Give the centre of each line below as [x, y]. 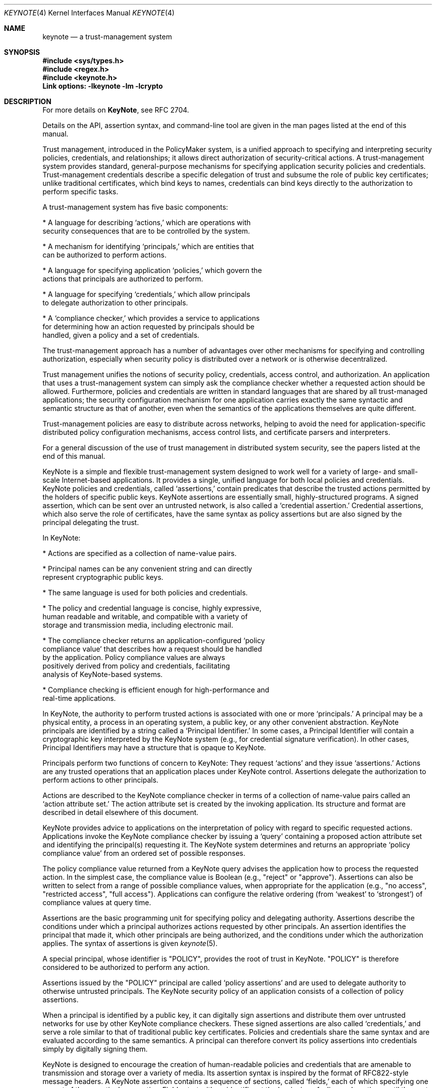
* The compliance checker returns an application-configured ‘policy [154, 640]
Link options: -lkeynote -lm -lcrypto [103, 86]
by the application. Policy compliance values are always [134, 657]
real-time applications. [79, 698]
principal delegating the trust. [91, 522]
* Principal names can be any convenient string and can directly [147, 569]
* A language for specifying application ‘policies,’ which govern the [152, 270]
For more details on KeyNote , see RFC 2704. [116, 110]
